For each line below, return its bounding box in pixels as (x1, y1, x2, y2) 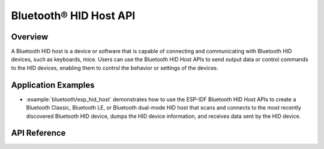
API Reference (11, 128, 66, 138)
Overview (11, 32, 49, 42)
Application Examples (11, 80, 95, 90)
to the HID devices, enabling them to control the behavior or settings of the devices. (11, 64, 218, 71)
